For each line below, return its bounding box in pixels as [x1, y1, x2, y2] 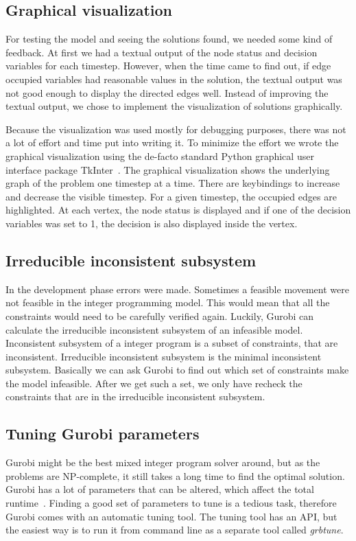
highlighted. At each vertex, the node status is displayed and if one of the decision [5, 203, 351, 217]
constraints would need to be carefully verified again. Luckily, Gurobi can [5, 308, 314, 323]
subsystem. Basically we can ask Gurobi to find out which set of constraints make [5, 362, 349, 377]
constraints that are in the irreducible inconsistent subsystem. [5, 389, 265, 404]
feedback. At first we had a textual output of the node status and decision [5, 45, 318, 59]
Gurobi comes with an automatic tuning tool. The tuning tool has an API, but [5, 509, 337, 523]
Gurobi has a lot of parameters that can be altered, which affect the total [5, 482, 314, 496]
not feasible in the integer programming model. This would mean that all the [5, 295, 330, 310]
